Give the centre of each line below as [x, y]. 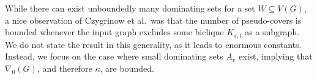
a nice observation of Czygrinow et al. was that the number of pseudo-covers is [153, 20]
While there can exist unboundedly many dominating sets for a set [130, 8]
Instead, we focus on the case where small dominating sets [114, 56]
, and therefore [65, 68]
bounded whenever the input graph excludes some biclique [114, 32]
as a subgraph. [272, 32]
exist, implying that [276, 56]
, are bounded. [127, 68]
